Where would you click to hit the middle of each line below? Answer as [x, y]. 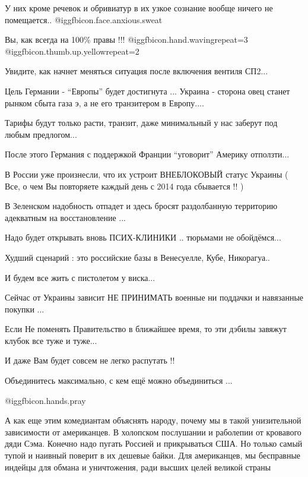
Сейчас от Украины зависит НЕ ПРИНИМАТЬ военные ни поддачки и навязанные [154, 297]
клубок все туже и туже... [51, 340]
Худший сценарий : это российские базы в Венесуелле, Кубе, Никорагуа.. [138, 257]
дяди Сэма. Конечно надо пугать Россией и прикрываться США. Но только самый [154, 443]
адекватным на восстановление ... [65, 217]
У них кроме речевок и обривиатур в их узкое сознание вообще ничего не [139, 8]
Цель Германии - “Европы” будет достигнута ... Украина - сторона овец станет [147, 91]
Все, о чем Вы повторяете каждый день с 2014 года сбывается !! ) [124, 186]
